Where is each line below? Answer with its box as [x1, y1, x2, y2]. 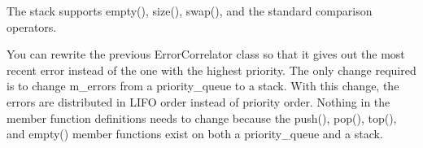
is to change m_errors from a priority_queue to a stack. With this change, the [7, 77, 399, 94]
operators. [7, 18, 57, 35]
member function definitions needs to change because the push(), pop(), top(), [7, 109, 397, 126]
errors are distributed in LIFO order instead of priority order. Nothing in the [7, 93, 390, 110]
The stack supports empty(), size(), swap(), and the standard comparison [7, 2, 373, 19]
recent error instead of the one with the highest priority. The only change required [7, 61, 416, 78]
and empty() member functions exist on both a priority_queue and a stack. [7, 125, 383, 142]
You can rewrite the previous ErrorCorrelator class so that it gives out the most [7, 46, 405, 63]
